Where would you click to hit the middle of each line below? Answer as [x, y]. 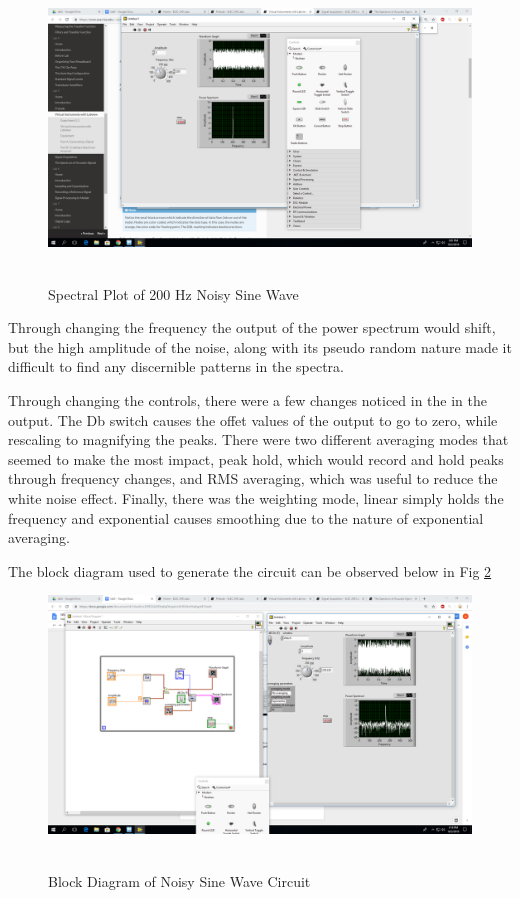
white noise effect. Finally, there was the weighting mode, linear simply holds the [256, 498]
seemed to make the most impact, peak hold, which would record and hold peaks [256, 458]
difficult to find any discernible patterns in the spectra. [176, 366]
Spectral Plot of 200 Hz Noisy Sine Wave [173, 293]
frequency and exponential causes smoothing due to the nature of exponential [246, 517]
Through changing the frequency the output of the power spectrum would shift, [252, 327]
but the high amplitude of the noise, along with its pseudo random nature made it [260, 346]
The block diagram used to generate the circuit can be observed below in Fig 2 [250, 570]
